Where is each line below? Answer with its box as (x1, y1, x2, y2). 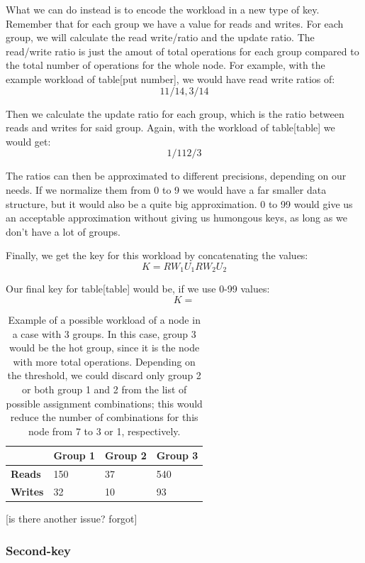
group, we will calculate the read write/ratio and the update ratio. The (6, 30, 315, 45)
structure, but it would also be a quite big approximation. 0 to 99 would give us (6, 196, 353, 211)
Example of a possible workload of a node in (8, 312, 201, 327)
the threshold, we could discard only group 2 (7, 368, 201, 383)
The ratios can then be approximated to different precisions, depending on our (6, 168, 347, 183)
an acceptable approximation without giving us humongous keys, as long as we (6, 210, 347, 225)
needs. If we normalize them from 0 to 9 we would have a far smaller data (6, 182, 327, 197)
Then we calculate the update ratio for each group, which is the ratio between (6, 106, 344, 121)
